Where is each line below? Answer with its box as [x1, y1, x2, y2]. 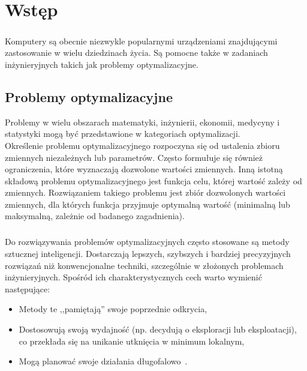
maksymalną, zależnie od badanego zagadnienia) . [5, 210, 185, 222]
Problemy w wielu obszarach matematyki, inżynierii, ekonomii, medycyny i [5, 115, 280, 128]
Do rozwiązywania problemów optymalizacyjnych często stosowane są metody [5, 235, 290, 248]
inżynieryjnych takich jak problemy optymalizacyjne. [5, 58, 198, 70]
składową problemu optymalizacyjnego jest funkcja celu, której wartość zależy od [5, 174, 302, 187]
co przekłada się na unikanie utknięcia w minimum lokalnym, [19, 334, 245, 347]
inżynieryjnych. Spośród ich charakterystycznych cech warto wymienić [5, 271, 262, 283]
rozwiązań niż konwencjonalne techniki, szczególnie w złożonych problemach [5, 259, 284, 271]
